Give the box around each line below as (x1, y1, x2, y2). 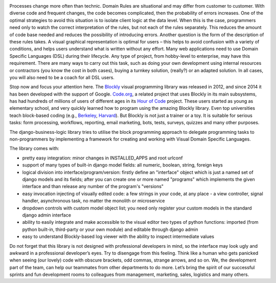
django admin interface (22, 212, 72, 218)
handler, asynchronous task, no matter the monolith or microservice (22, 198, 165, 204)
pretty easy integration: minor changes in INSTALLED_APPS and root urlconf (22, 155, 183, 161)
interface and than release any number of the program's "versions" (22, 183, 164, 190)
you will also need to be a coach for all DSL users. (9, 74, 115, 80)
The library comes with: (9, 146, 60, 152)
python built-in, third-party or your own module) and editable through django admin (22, 226, 198, 232)
